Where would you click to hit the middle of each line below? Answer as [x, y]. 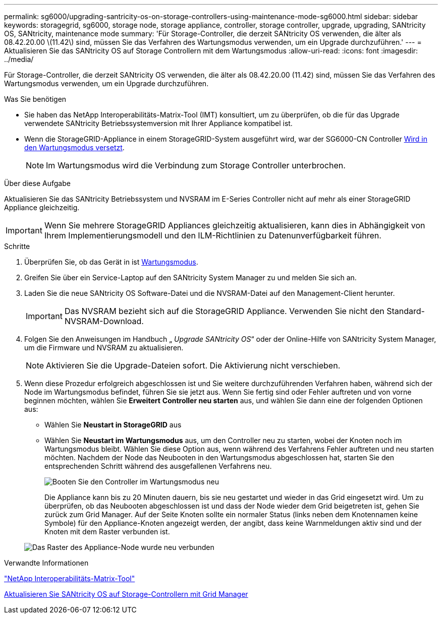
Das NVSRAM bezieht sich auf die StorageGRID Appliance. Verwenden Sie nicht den [224, 311]
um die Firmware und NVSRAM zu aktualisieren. [104, 348]
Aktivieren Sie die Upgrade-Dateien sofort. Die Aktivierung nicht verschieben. [193, 365]
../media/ [19, 59]
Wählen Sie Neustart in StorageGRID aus [113, 425]
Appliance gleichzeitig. [42, 207]
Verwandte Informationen [46, 563]
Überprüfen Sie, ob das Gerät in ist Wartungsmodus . [111, 262]
